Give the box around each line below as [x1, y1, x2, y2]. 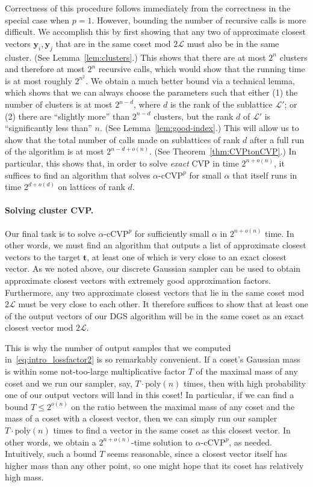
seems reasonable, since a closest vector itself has [107, 447, 287, 460]
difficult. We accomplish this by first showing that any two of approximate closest [5, 25, 306, 38]
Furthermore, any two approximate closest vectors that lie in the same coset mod [5, 286, 305, 298]
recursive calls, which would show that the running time [98, 63, 305, 75]
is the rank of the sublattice [170, 98, 273, 110]
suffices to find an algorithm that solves [5, 168, 150, 181]
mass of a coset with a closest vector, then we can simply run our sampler [5, 412, 277, 424]
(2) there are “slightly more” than [5, 109, 130, 122]
